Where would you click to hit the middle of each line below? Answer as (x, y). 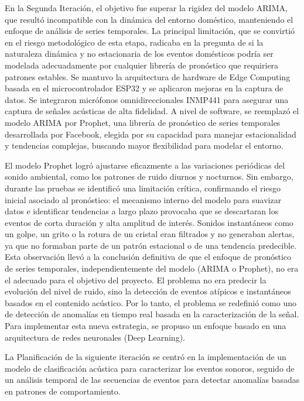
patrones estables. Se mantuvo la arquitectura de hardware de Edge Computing (148, 76)
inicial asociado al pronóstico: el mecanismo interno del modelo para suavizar (143, 199)
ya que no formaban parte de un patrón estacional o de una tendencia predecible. (151, 245)
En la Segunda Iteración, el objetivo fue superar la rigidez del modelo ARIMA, (146, 8)
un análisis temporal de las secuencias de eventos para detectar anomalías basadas (152, 380)
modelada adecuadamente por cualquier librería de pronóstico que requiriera (142, 65)
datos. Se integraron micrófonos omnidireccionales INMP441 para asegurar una (147, 99)
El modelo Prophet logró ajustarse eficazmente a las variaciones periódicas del (145, 165)
